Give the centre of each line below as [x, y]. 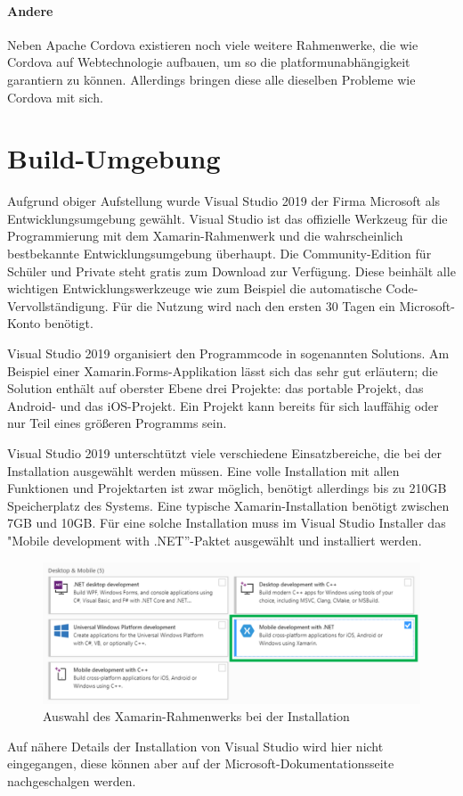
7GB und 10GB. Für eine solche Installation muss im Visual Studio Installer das [227, 523]
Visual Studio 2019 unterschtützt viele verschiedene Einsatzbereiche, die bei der [224, 453]
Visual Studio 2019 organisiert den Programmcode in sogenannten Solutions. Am [228, 353]
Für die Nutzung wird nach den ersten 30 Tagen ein [254, 305]
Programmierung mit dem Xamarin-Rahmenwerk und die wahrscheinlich [205, 236]
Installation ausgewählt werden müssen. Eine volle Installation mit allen [203, 470]
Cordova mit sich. [55, 97]
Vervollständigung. [58, 305]
